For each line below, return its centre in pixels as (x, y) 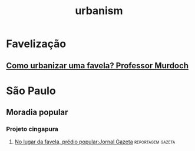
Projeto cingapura (32, 129)
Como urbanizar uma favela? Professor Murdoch (97, 66)
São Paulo (31, 91)
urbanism (99, 11)
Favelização (36, 44)
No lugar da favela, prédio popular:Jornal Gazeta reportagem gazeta (95, 142)
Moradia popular (37, 113)
